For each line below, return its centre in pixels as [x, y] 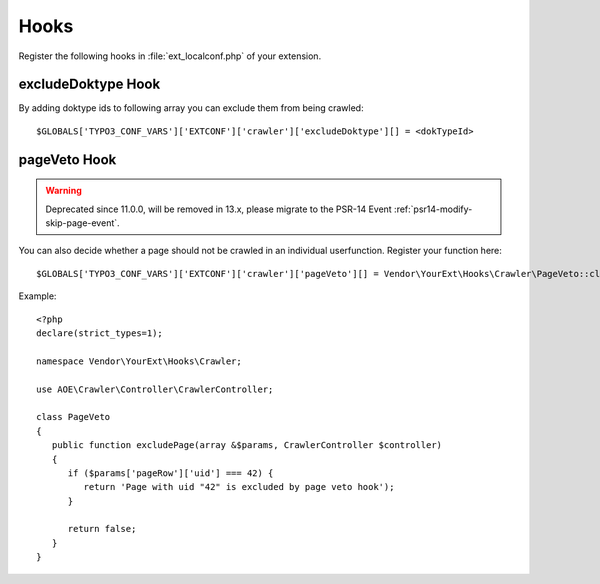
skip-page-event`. [82, 223]
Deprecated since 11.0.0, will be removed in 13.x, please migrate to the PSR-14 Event [218, 209]
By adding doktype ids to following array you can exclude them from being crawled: [191, 108]
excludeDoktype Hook [89, 84]
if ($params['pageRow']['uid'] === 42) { [170, 473]
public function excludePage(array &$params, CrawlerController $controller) [247, 445]
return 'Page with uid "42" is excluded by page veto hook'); [239, 487]
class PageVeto [73, 417]
